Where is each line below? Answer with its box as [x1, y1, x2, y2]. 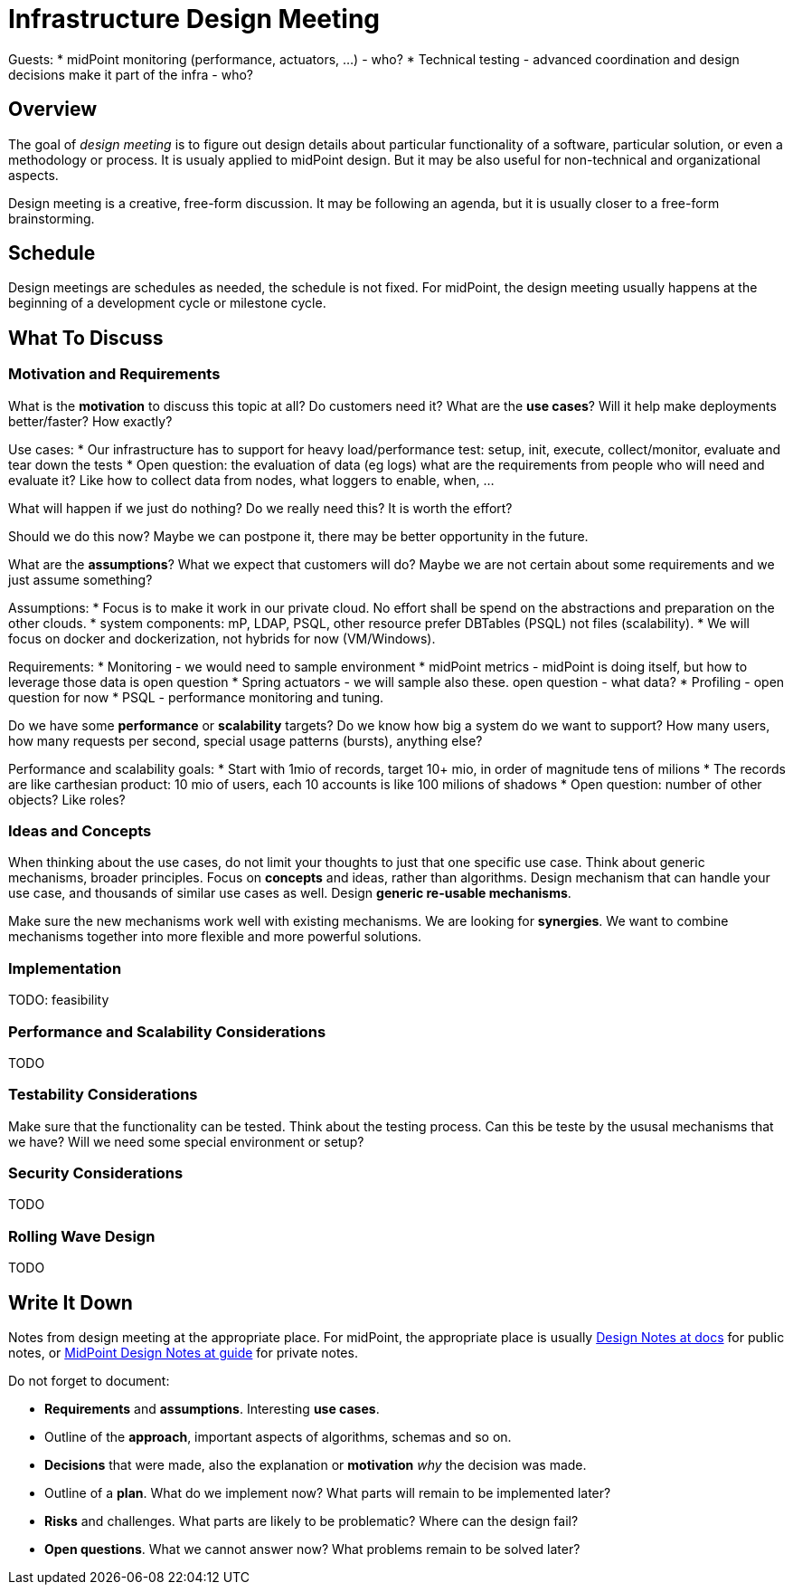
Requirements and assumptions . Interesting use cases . [44, 1401, 380, 1416]
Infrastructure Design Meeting [8, 4, 381, 34]
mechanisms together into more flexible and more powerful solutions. [8, 929, 422, 945]
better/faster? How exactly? [8, 413, 173, 429]
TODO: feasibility [8, 992, 109, 1008]
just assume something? [8, 571, 153, 587]
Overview [8, 98, 98, 121]
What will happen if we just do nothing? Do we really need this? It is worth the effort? [8, 500, 513, 516]
